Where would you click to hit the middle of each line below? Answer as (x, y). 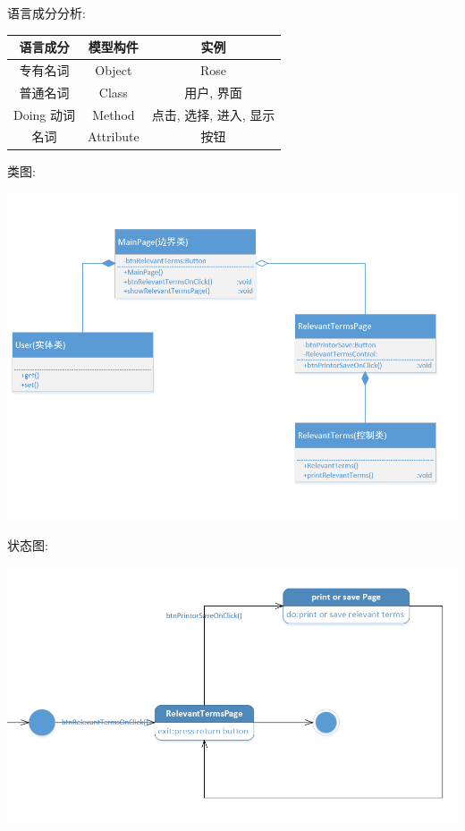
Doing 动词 (45, 114)
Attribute (114, 136)
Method (114, 114)
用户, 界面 (213, 92)
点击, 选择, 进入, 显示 (213, 114)
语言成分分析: (46, 13)
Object (114, 69)
